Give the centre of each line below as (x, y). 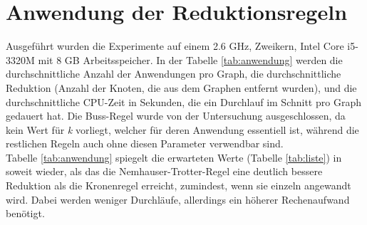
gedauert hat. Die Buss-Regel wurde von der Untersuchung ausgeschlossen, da (176, 116)
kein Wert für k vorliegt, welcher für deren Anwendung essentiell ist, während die (182, 129)
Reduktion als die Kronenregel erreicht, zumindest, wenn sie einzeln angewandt (179, 185)
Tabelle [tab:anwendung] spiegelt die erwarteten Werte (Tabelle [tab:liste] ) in (174, 157)
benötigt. (25, 213)
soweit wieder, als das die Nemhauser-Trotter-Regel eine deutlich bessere (164, 171)
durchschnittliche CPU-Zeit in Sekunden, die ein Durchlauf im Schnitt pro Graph (183, 101)
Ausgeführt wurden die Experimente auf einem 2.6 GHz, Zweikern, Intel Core (175, 46)
